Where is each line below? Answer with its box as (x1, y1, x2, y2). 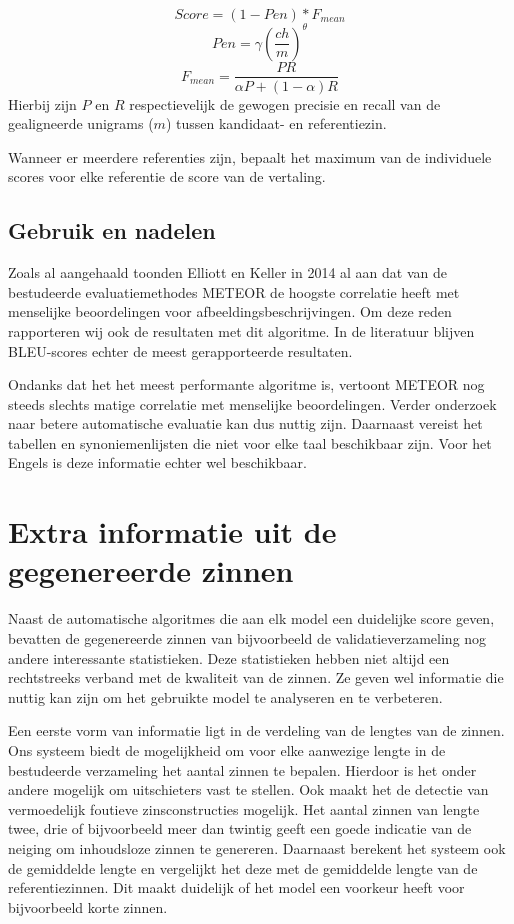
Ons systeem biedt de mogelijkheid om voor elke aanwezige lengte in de (8, 739, 446, 760)
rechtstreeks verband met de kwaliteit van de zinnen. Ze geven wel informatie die (8, 667, 504, 688)
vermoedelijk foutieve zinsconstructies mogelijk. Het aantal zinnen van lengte (8, 798, 480, 819)
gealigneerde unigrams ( (8, 113, 154, 134)
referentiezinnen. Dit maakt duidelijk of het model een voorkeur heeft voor (8, 877, 465, 898)
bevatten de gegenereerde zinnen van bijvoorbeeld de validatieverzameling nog (8, 627, 487, 648)
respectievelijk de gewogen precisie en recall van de (129, 93, 441, 114)
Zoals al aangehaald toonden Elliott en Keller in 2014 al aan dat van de (8, 262, 447, 283)
